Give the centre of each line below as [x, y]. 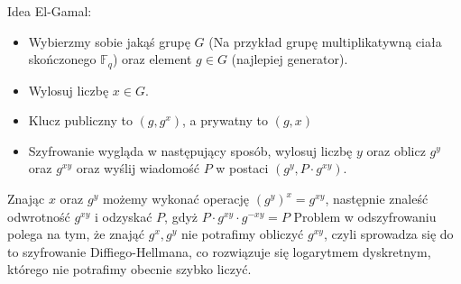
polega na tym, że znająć [76, 234]
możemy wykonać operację [176, 199]
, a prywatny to [225, 120]
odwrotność [39, 216]
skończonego [62, 59]
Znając [26, 199]
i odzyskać [123, 216]
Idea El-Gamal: [50, 11]
